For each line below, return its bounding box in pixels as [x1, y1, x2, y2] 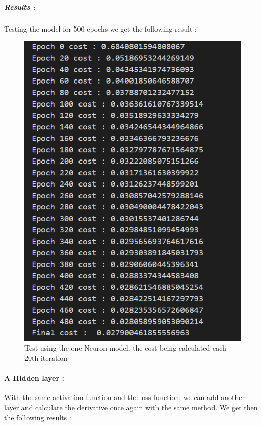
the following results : [4, 412, 71, 422]
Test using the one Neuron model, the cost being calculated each [24, 342, 226, 353]
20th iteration [24, 353, 68, 363]
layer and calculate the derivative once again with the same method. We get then [4, 402, 258, 413]
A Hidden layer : [4, 372, 64, 383]
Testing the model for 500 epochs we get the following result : [4, 23, 197, 34]
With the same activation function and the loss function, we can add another [4, 392, 245, 403]
